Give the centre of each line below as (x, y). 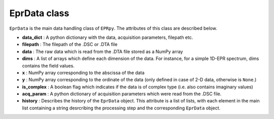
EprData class (39, 13)
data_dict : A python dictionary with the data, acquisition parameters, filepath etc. (108, 37)
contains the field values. (48, 66)
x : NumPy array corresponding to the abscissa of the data (83, 73)
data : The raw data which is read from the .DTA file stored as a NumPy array (102, 51)
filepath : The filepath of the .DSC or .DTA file (70, 44)
